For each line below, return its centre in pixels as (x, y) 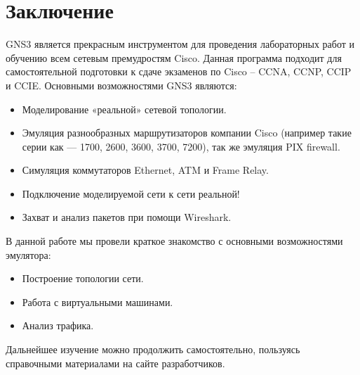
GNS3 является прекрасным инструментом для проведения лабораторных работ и (180, 44)
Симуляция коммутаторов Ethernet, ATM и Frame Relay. (145, 170)
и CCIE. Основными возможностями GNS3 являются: (121, 85)
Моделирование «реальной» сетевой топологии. (124, 109)
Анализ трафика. (58, 325)
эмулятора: (28, 254)
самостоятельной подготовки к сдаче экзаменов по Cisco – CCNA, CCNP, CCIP (179, 71)
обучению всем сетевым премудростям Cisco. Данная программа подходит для (174, 57)
